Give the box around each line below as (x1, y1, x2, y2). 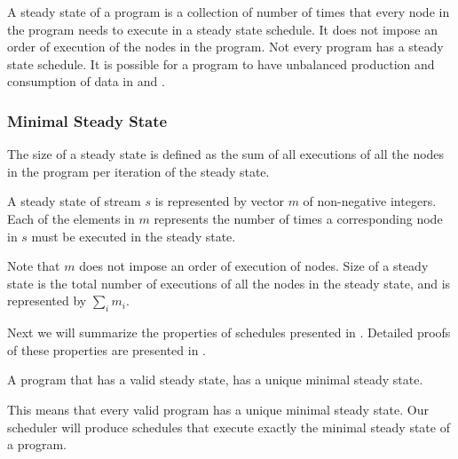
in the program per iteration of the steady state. (7, 162, 270, 180)
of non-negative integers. (303, 192, 437, 210)
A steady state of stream (7, 192, 141, 210)
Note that (7, 257, 60, 275)
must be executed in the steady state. (31, 226, 236, 245)
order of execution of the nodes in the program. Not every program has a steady (7, 37, 444, 56)
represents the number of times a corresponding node (154, 209, 443, 227)
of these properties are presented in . (7, 340, 206, 359)
